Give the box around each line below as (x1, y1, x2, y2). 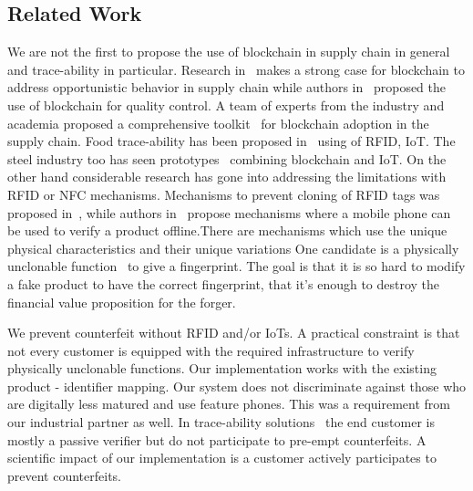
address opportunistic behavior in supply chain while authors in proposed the (7, 78, 447, 97)
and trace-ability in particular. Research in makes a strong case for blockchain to (7, 59, 466, 78)
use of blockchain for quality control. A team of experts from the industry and (7, 95, 445, 114)
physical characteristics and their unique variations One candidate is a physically (7, 238, 459, 257)
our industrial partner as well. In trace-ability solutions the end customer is (7, 413, 435, 432)
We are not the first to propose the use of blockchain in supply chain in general (7, 42, 450, 61)
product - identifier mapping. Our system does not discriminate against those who (7, 376, 467, 395)
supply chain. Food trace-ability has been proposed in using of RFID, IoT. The (7, 131, 456, 151)
